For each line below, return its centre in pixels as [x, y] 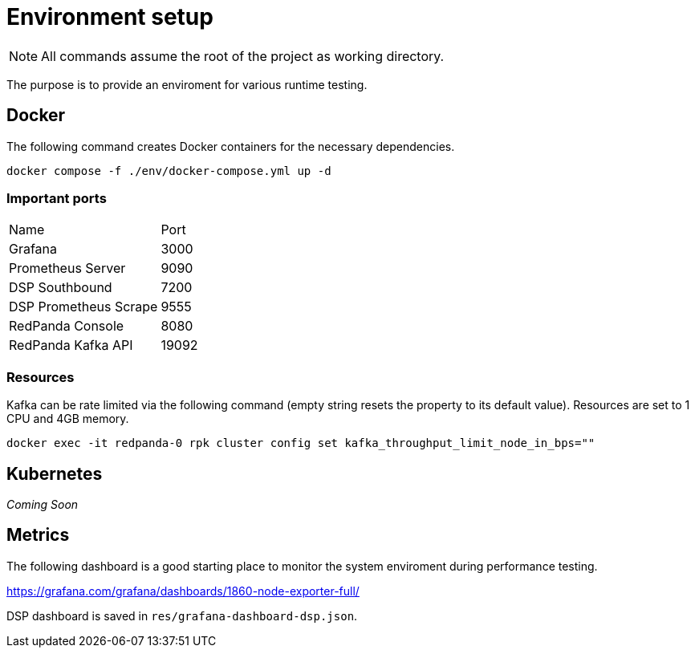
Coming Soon [43, 504]
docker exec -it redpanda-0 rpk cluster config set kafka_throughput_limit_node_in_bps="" [301, 443]
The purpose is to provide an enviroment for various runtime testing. [187, 84]
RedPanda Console [67, 326]
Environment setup [110, 17]
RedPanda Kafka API [71, 345]
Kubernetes [55, 473]
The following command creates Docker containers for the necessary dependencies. [231, 146]
